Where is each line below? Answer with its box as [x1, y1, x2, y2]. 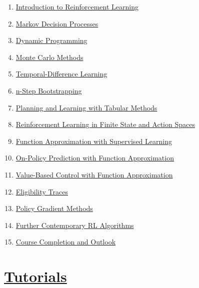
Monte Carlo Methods [15, 51, 83, 62]
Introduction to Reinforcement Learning [15, 1, 138, 11]
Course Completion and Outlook [15, 236, 116, 247]
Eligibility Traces [15, 186, 68, 196]
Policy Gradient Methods [15, 203, 93, 213]
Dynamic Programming [15, 35, 87, 45]
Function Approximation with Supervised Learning [15, 135, 172, 146]
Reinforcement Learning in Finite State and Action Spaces [15, 119, 195, 129]
